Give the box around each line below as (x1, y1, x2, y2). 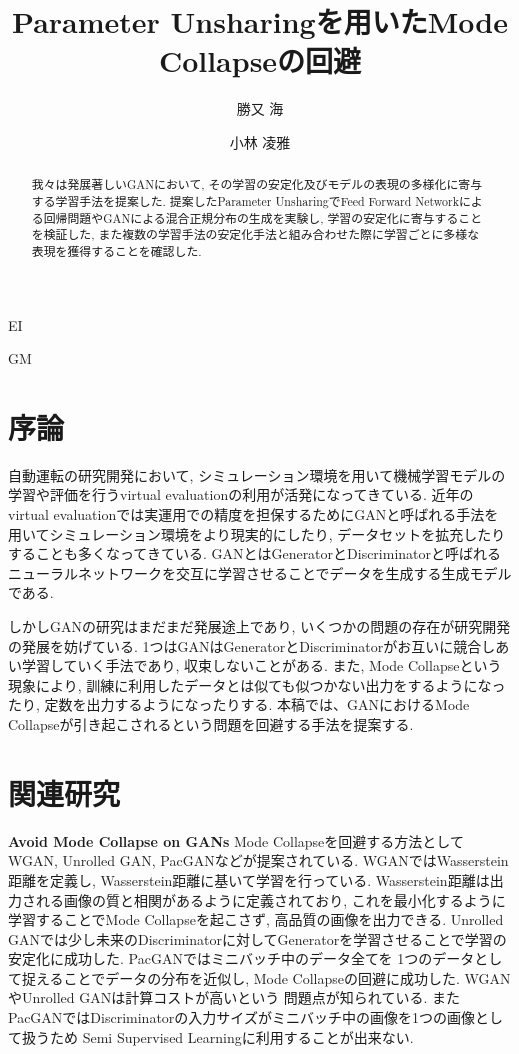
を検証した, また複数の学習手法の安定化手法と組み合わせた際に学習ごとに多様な (31, 226, 480, 243)
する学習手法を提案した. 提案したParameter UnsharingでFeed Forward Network (31, 192, 459, 209)
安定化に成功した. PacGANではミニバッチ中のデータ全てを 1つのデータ (8, 948, 475, 969)
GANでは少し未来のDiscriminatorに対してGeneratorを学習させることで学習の (8, 928, 507, 949)
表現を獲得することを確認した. (31, 242, 202, 259)
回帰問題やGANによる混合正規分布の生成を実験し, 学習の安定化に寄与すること (43, 209, 483, 226)
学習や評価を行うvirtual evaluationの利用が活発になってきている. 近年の (8, 484, 474, 505)
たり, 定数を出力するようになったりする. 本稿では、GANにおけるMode (8, 694, 470, 715)
